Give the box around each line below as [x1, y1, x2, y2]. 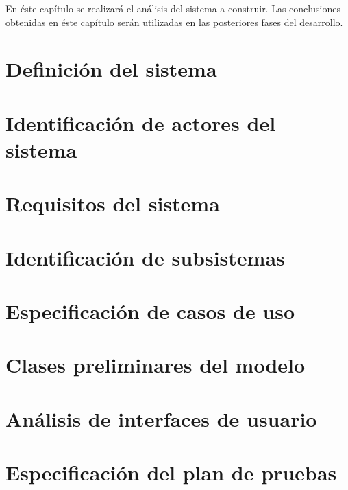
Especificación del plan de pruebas [5, 458, 337, 487]
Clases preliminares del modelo [5, 351, 306, 379]
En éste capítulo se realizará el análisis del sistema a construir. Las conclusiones [5, 1, 340, 15]
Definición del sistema [5, 55, 217, 83]
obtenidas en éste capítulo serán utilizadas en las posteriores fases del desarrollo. [5, 14, 343, 29]
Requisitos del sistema [5, 189, 220, 218]
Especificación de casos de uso [5, 297, 295, 325]
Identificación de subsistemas [5, 243, 285, 271]
